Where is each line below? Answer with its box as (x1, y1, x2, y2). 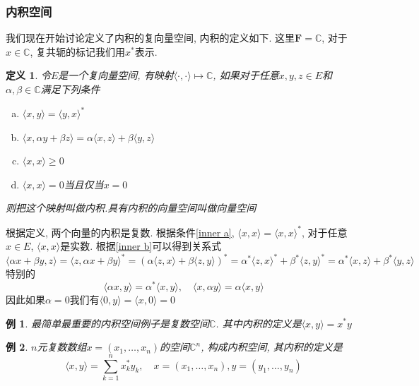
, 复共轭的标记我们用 (30, 44, 126, 59)
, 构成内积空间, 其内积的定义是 (201, 339, 343, 354)
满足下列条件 (40, 82, 100, 96)
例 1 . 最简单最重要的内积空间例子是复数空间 (6, 315, 209, 330)
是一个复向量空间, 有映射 (58, 68, 174, 83)
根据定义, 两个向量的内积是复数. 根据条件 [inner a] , (6, 224, 235, 239)
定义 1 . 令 (6, 68, 51, 83)
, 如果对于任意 (213, 68, 279, 83)
